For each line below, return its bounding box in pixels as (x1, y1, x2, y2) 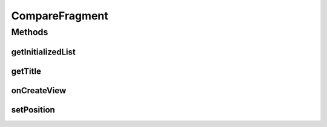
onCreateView (11, 85, 67, 96)
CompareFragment (11, 9, 108, 22)
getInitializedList (11, 47, 76, 57)
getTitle (11, 66, 42, 76)
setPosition (11, 105, 56, 115)
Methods (11, 27, 48, 37)
